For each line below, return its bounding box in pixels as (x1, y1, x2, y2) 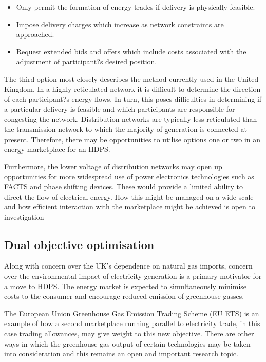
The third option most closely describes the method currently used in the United (4, 73, 259, 84)
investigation (4, 211, 44, 222)
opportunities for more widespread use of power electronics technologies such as (4, 171, 254, 182)
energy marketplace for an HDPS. (4, 144, 110, 155)
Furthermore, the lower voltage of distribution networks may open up (4, 161, 222, 172)
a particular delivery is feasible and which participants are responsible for (4, 103, 235, 114)
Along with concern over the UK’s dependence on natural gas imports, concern (4, 260, 253, 271)
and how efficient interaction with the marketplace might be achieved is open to (4, 201, 255, 212)
